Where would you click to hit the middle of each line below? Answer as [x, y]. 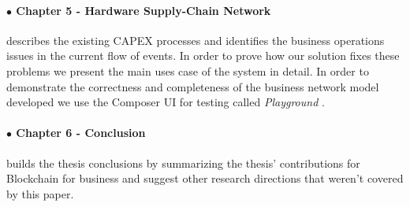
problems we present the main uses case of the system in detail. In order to [188, 70]
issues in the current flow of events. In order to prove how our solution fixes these [203, 55]
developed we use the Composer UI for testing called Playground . [166, 102]
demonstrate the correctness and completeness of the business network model [193, 86]
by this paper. [40, 193]
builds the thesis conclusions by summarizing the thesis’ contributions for [183, 163]
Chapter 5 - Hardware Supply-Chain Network [143, 10]
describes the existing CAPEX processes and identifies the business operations [196, 40]
